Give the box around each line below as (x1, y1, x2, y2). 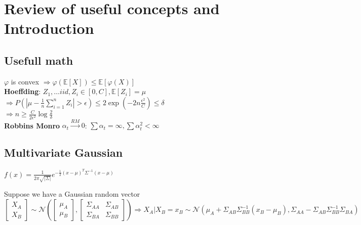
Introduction (4, 18, 94, 38)
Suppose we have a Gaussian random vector (4, 189, 140, 199)
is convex (11, 76, 39, 86)
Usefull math (4, 52, 73, 68)
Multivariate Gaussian (4, 145, 123, 160)
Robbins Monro (4, 120, 60, 130)
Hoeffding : (4, 86, 41, 97)
